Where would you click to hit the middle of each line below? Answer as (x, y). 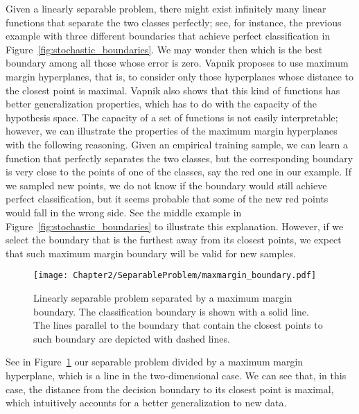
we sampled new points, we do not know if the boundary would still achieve (166, 185)
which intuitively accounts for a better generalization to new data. (146, 403)
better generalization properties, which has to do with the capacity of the (161, 104)
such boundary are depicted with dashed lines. (132, 338)
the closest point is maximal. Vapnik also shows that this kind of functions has (173, 90)
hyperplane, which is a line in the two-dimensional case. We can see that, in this (176, 375)
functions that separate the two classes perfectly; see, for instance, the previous (174, 22)
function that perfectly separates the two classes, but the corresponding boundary (179, 158)
